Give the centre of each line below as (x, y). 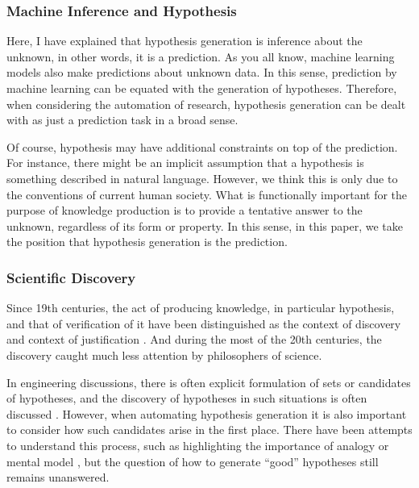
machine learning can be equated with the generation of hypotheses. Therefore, (202, 88)
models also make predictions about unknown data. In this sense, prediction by (202, 72)
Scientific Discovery (71, 277)
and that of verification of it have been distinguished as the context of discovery (204, 323)
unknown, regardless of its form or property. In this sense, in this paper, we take (205, 225)
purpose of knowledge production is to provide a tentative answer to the (185, 210)
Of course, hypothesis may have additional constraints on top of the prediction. (202, 146)
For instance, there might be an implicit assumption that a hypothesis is (185, 163)
